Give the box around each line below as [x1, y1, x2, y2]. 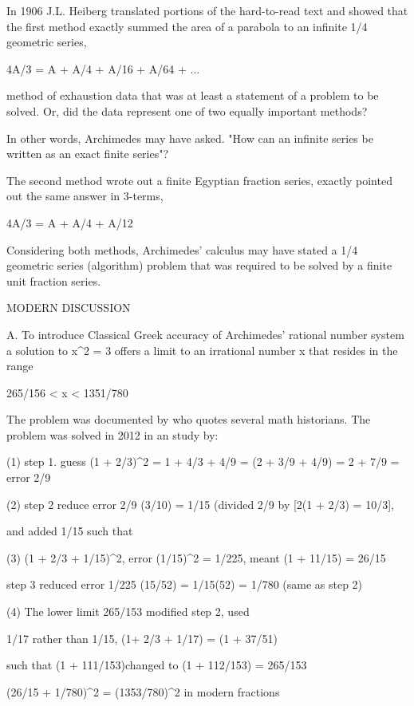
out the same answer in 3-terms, [6, 187, 164, 204]
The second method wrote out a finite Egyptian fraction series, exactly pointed [6, 172, 392, 188]
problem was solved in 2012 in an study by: [6, 426, 219, 443]
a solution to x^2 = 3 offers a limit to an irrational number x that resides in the [6, 341, 398, 358]
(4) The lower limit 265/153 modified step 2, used [6, 603, 250, 620]
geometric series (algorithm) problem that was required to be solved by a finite [6, 257, 392, 274]
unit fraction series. [6, 272, 101, 289]
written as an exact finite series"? [6, 145, 169, 162]
